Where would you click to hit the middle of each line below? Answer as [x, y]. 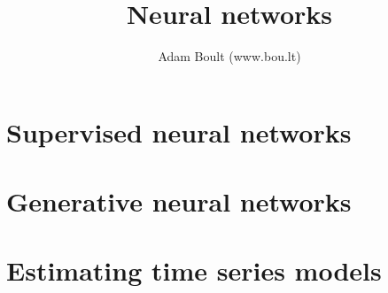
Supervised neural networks [179, 131]
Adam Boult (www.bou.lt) [229, 56]
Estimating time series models [194, 270]
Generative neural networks [179, 201]
